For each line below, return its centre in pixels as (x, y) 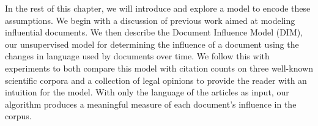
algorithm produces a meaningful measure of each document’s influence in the (151, 104)
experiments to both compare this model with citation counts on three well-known (159, 68)
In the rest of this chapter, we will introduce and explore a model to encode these (158, 8)
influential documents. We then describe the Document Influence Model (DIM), (154, 32)
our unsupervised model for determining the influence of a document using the (152, 44)
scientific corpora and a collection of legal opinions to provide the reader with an (156, 80)
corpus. (18, 116)
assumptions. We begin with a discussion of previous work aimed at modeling (150, 20)
